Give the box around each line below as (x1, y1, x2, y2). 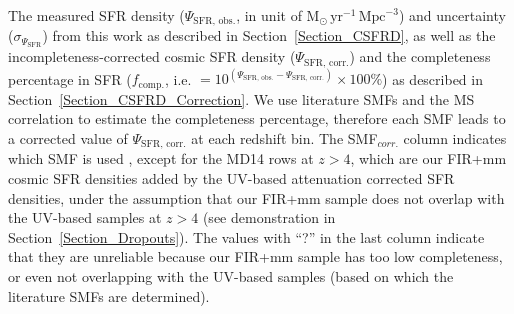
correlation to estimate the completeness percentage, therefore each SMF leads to (8, 108, 506, 129)
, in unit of (236, 5, 302, 25)
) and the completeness (349, 46, 491, 67)
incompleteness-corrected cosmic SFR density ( (8, 46, 296, 67)
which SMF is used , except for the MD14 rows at (8, 148, 314, 169)
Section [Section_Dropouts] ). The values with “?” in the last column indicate (8, 226, 485, 247)
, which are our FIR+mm (350, 148, 507, 169)
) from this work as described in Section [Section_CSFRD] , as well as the (42, 25, 496, 46)
